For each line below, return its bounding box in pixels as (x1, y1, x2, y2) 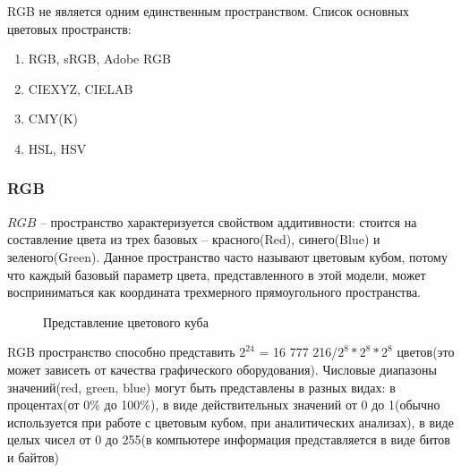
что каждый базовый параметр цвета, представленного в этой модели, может (7, 265, 426, 283)
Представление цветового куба (43, 312, 209, 331)
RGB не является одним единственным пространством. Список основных (7, 2, 409, 20)
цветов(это (397, 342, 455, 361)
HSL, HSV (28, 139, 87, 157)
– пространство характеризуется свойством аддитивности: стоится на (39, 212, 417, 231)
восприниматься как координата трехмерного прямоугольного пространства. (7, 283, 422, 301)
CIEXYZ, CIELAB (28, 79, 133, 97)
